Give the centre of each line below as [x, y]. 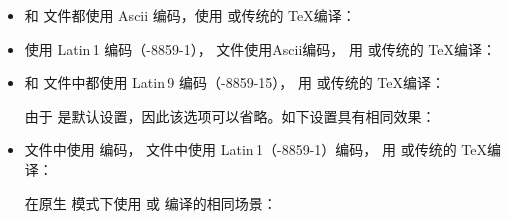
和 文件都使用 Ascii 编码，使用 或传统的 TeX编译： [190, 15]
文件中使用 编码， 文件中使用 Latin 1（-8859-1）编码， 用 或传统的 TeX [255, 149]
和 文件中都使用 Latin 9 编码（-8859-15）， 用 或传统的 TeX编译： [234, 82]
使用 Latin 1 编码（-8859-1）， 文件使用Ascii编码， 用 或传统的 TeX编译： [260, 48]
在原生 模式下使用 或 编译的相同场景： [150, 202]
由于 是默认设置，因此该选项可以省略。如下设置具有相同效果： [230, 115]
